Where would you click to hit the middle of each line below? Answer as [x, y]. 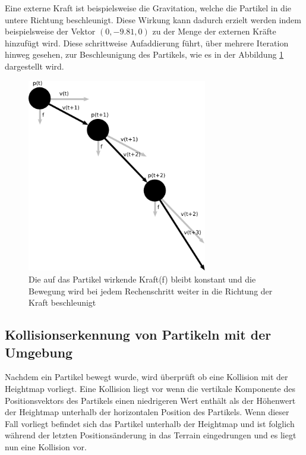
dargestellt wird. [34, 66]
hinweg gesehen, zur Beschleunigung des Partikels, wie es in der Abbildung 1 [144, 54]
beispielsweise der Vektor [50, 31]
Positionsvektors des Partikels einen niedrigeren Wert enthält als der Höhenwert [150, 400]
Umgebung [39, 352]
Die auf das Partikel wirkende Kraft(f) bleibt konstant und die [142, 279]
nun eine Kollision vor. [46, 447]
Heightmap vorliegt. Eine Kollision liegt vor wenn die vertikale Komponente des [150, 389]
